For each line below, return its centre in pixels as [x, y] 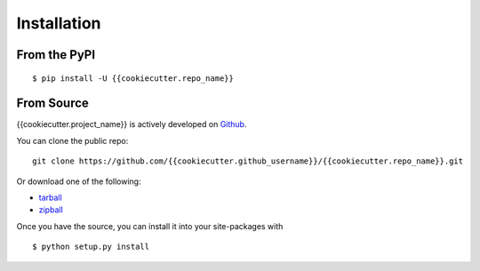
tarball [50, 198]
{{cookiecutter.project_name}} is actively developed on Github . [132, 124]
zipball [51, 210]
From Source [52, 104]
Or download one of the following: [79, 181]
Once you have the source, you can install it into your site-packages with [150, 226]
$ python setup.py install [91, 247]
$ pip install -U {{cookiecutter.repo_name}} [133, 78]
